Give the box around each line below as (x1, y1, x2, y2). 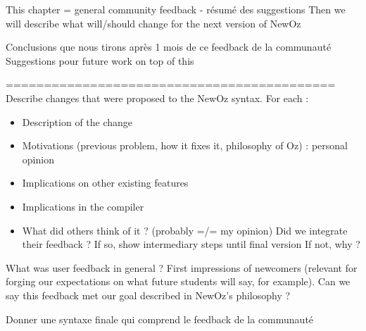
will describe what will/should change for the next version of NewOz (6, 15, 301, 30)
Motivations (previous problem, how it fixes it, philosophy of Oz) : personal (22, 138, 348, 153)
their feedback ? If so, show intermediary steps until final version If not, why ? (22, 237, 360, 251)
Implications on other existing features (22, 175, 189, 190)
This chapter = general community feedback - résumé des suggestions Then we (6, 2, 346, 16)
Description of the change (22, 114, 133, 129)
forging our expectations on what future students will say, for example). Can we (6, 274, 351, 289)
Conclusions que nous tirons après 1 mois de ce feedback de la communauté (6, 39, 332, 54)
